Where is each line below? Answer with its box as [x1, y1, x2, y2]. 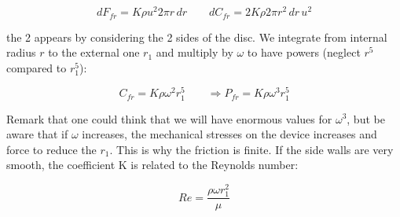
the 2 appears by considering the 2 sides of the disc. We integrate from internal [6, 28, 387, 45]
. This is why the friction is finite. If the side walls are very [109, 141, 394, 157]
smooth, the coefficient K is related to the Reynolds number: [6, 156, 299, 173]
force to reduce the [6, 141, 97, 157]
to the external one [48, 44, 140, 61]
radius [6, 44, 36, 61]
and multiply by [156, 44, 233, 61]
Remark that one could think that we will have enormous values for [6, 110, 332, 127]
